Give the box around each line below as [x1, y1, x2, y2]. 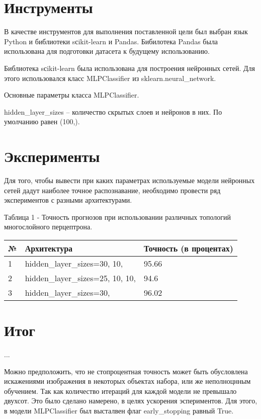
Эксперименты [4, 146, 100, 166]
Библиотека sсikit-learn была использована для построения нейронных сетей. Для [4, 62, 255, 73]
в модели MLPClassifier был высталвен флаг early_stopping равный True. [4, 405, 234, 416]
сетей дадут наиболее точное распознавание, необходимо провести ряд [4, 185, 221, 195]
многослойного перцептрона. [4, 221, 93, 232]
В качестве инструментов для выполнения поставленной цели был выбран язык [4, 26, 248, 37]
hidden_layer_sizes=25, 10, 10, [25, 272, 136, 284]
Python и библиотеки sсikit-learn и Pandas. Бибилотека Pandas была [4, 36, 218, 46]
